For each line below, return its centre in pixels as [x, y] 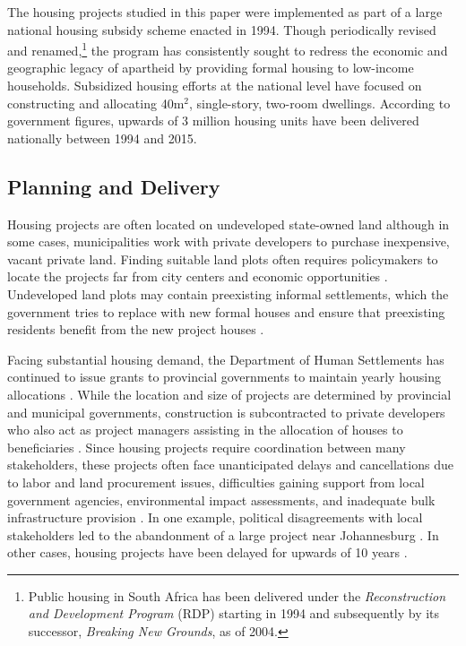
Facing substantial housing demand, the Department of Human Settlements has [226, 359]
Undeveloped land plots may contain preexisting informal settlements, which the [228, 293]
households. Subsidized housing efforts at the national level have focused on [215, 86]
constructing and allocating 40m [96, 103]
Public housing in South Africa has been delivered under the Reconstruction [237, 595]
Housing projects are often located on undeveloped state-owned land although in [229, 224]
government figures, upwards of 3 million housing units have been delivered [213, 121]
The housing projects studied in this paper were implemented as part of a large [225, 12]
